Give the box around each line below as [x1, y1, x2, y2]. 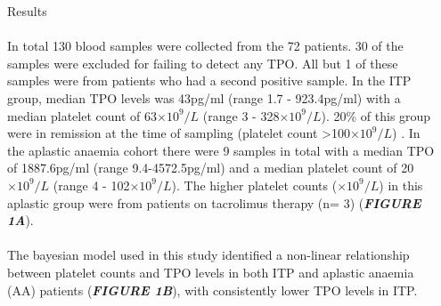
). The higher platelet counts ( [171, 175, 338, 194]
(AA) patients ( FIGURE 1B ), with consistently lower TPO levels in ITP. [7, 280, 418, 299]
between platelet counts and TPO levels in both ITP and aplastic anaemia [7, 262, 414, 281]
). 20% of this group [321, 106, 431, 125]
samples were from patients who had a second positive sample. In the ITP [7, 71, 412, 90]
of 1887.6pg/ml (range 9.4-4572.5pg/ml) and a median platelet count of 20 [7, 158, 414, 177]
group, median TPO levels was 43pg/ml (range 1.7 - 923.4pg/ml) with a [7, 88, 401, 107]
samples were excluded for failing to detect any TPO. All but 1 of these [7, 53, 398, 72]
